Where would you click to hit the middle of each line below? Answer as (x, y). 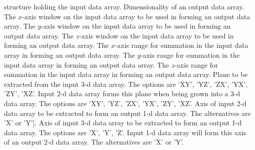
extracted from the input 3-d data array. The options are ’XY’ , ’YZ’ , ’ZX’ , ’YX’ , (126, 84)
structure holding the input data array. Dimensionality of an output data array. (124, 6)
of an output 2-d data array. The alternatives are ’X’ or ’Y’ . (94, 142)
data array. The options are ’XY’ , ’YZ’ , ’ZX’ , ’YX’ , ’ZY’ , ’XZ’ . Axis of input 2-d (125, 103)
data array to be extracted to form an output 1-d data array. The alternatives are (127, 113)
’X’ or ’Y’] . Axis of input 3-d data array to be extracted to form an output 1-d (123, 123)
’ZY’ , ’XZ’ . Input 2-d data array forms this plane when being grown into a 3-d (122, 94)
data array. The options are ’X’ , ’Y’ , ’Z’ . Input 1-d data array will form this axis (125, 132)
